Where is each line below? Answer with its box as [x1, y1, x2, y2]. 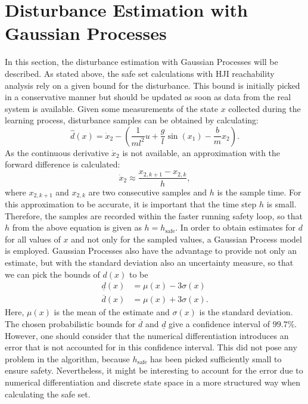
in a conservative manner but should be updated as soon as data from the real [5, 91, 291, 103]
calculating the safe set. [5, 387, 91, 400]
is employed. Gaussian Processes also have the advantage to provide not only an [5, 244, 297, 257]
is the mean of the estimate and [54, 306, 170, 318]
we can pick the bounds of [5, 268, 100, 280]
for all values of [5, 232, 61, 245]
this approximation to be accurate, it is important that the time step [5, 198, 257, 210]
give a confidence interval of [169, 318, 270, 330]
